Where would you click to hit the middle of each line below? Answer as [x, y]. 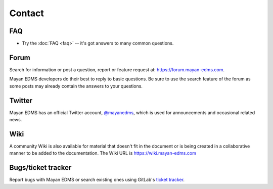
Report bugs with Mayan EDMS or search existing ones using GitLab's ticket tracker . [97, 180]
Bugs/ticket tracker [40, 168]
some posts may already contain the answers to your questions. [76, 86]
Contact [27, 13]
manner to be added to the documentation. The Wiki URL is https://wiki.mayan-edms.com [103, 153]
